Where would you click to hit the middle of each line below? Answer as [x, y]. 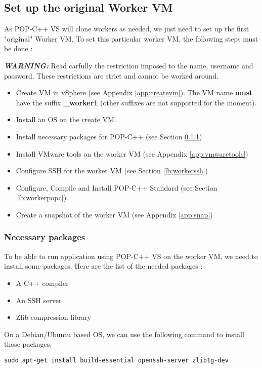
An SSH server [39, 300]
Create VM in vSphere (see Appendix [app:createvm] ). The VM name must [134, 93]
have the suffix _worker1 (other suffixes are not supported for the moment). [136, 102]
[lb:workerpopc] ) [41, 197]
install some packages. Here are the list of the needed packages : [103, 266]
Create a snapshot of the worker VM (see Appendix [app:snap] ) [114, 214]
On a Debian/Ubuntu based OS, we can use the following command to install [124, 334]
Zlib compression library [54, 317]
